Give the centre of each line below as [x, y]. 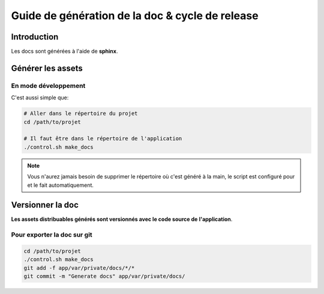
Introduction [35, 37]
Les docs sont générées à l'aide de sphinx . [64, 51]
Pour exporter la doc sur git [52, 235]
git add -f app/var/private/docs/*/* [79, 268]
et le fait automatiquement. [61, 185]
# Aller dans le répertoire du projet [81, 113]
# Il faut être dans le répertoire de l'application [103, 139]
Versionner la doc [45, 205]
